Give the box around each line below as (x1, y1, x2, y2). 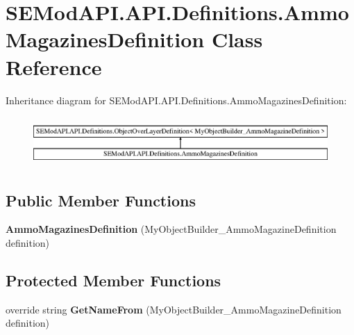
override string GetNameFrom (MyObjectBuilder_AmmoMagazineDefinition (6, 302, 342, 316)
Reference (6, 52, 102, 81)
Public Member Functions (6, 189, 196, 211)
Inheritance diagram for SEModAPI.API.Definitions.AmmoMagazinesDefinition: (6, 92, 347, 107)
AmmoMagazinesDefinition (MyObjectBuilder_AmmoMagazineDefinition (6, 222, 337, 236)
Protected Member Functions (6, 269, 221, 291)
